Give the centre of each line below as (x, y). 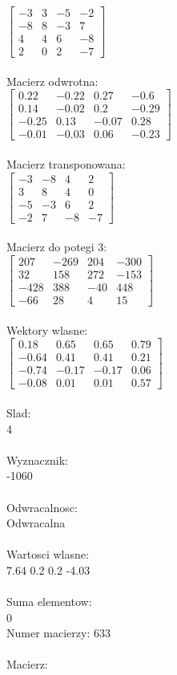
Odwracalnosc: (42, 507)
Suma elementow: (49, 602)
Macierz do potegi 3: (57, 247)
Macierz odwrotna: (52, 81)
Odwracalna (36, 523)
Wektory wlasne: (47, 329)
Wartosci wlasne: (48, 554)
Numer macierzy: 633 (58, 633)
